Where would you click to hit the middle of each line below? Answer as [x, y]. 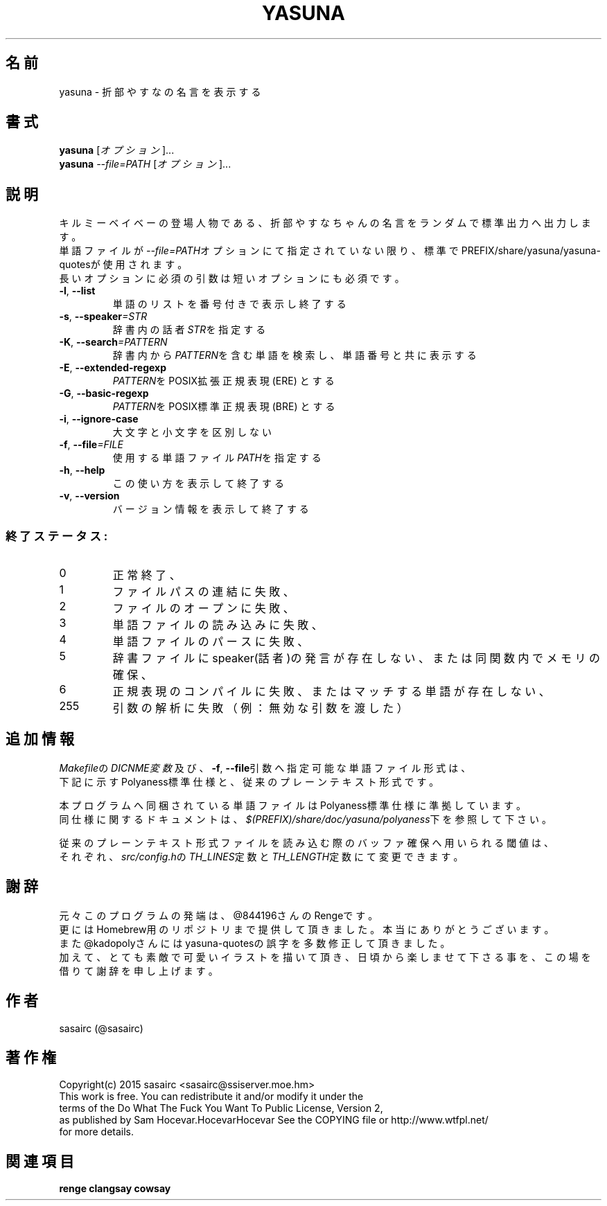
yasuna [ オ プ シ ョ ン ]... [117, 150]
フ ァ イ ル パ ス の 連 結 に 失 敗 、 [203, 592]
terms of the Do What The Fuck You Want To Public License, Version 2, [221, 1108]
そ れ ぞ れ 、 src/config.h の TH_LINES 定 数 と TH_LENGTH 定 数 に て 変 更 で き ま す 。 [261, 856]
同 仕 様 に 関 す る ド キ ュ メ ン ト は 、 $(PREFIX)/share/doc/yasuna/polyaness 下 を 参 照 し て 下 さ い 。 [305, 819]
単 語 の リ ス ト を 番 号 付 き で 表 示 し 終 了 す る [229, 304]
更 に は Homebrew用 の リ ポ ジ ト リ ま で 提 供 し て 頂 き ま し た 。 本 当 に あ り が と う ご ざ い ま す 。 [307, 929]
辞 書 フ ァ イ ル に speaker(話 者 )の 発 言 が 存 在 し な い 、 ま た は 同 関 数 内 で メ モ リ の [356, 658]
